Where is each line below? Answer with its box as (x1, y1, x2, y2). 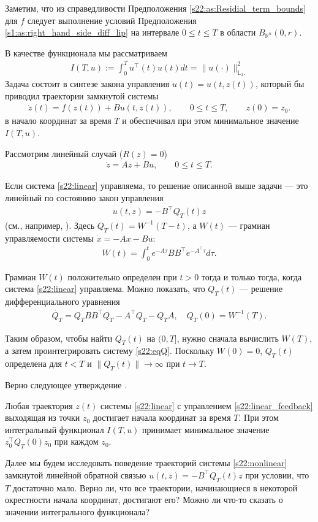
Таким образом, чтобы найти (5, 331, 113, 344)
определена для (5, 357, 62, 370)
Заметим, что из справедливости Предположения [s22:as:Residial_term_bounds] (5, 2, 306, 14)
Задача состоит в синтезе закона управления (5, 77, 170, 90)
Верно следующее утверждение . (5, 378, 127, 391)
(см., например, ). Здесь (5, 218, 95, 231)
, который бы (255, 77, 305, 90)
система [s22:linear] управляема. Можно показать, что (5, 282, 205, 295)
